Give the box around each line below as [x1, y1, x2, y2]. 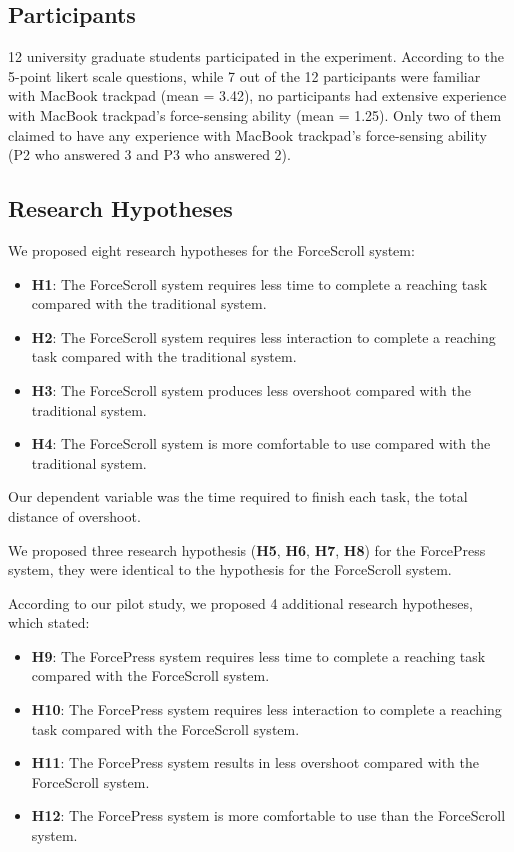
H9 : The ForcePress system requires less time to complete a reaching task [31, 645, 486, 666]
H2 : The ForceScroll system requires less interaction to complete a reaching [31, 326, 496, 347]
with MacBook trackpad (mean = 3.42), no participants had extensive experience [8, 85, 507, 106]
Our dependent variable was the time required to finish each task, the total [8, 486, 468, 507]
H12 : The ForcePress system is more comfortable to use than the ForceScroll [31, 805, 506, 826]
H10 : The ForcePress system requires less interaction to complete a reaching [31, 699, 502, 720]
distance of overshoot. [8, 505, 141, 526]
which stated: [8, 612, 90, 633]
